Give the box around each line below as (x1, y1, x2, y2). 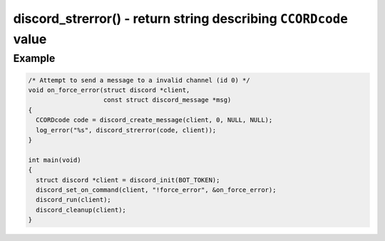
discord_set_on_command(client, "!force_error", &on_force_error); (36, 185, 277, 194)
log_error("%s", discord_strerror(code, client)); (36, 125, 217, 134)
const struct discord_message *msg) (103, 96, 232, 104)
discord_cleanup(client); (36, 205, 126, 214)
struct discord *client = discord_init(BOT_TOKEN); (36, 175, 220, 184)
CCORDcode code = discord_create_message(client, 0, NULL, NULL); (36, 116, 273, 124)
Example (13, 52, 56, 65)
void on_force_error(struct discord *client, (28, 86, 190, 94)
